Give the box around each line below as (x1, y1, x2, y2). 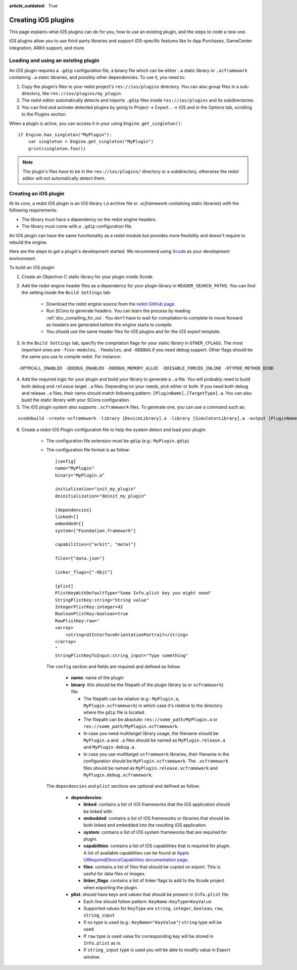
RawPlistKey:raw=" (55, 618, 100, 624)
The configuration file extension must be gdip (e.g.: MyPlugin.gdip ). (46, 437, 191, 443)
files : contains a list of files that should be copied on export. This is (83, 863, 221, 869)
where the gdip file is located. (83, 709, 146, 715)
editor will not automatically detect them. (22, 175, 106, 181)
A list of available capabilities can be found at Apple (83, 850, 189, 856)
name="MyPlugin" (55, 466, 95, 471)
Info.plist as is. (83, 940, 122, 946)
